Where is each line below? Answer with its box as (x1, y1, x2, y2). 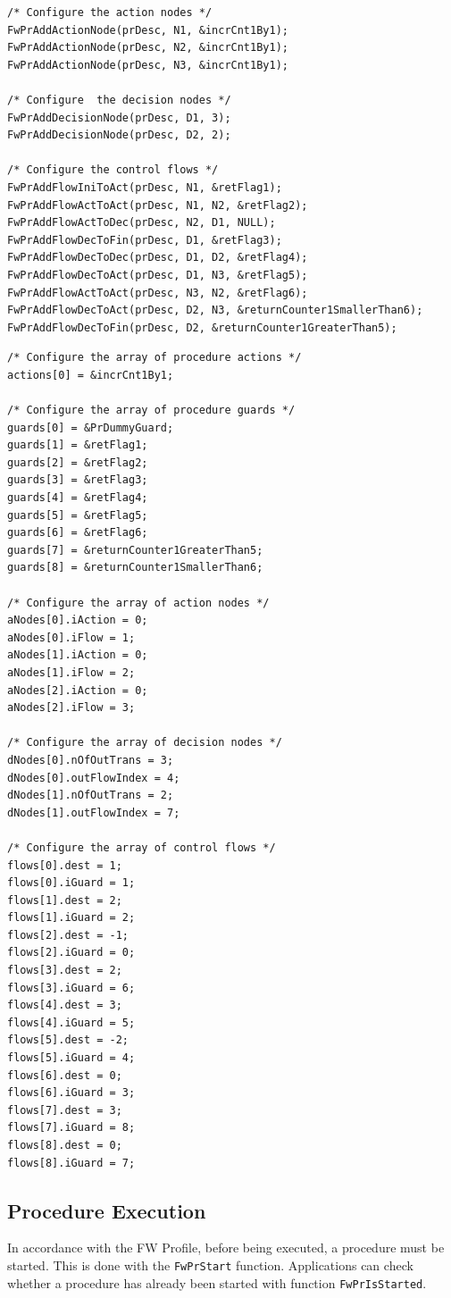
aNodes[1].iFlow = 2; (7, 666, 136, 679)
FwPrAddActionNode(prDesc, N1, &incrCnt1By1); (7, 23, 288, 37)
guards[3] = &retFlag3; (7, 473, 148, 487)
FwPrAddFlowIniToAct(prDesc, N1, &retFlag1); (7, 180, 282, 194)
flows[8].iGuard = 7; (7, 1156, 136, 1169)
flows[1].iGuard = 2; (7, 911, 136, 925)
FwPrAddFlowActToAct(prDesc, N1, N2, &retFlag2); (7, 198, 308, 212)
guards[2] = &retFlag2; (7, 456, 148, 469)
